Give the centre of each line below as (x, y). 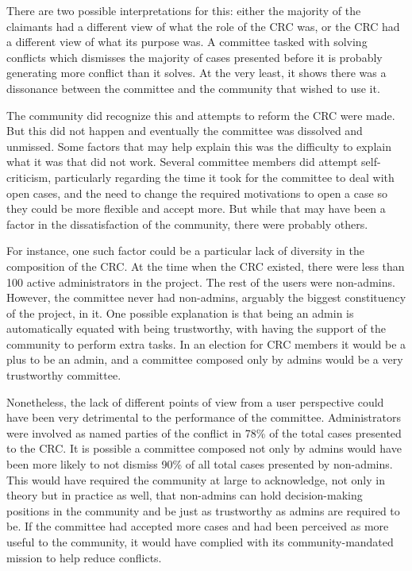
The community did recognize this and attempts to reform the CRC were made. (201, 115)
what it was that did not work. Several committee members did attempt (182, 162)
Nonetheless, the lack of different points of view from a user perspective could (195, 401)
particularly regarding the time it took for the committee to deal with (224, 177)
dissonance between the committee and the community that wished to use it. (193, 88)
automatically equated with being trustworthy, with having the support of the (196, 328)
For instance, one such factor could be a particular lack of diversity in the (185, 251)
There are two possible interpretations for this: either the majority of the (184, 10)
